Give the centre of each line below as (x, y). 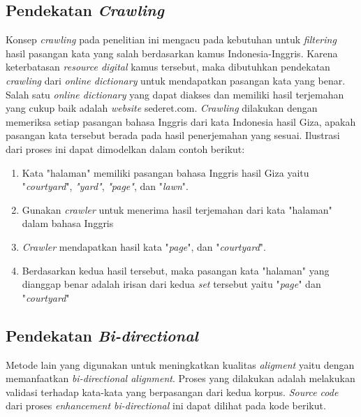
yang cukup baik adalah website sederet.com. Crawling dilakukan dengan (162, 108)
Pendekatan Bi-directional (102, 335)
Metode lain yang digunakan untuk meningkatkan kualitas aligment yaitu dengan (180, 364)
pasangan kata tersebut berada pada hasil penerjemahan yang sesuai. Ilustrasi (173, 135)
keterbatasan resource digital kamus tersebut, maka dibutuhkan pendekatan (168, 67)
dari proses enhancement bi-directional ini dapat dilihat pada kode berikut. (166, 405)
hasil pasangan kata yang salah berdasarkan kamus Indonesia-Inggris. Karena (172, 53)
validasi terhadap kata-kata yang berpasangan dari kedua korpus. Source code (172, 392)
